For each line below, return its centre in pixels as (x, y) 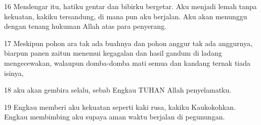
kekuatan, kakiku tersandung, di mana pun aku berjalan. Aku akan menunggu (126, 16)
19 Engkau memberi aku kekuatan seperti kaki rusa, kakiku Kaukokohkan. (120, 107)
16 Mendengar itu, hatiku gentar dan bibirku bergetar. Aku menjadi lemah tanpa (130, 6)
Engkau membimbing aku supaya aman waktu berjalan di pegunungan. (115, 117)
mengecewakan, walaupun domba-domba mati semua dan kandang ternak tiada (127, 62)
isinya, (14, 73)
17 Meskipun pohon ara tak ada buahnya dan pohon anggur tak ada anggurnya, (128, 43)
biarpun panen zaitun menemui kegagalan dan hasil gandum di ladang (113, 53)
